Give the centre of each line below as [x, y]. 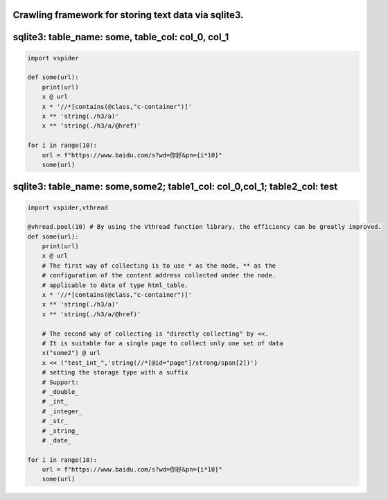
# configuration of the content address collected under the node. [159, 275]
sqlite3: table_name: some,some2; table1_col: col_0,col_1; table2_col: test [175, 187]
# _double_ [60, 391]
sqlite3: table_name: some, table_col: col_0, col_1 [121, 37]
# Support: [60, 382]
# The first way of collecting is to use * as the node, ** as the [159, 266]
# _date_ [57, 440]
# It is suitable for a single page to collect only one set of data [162, 343]
